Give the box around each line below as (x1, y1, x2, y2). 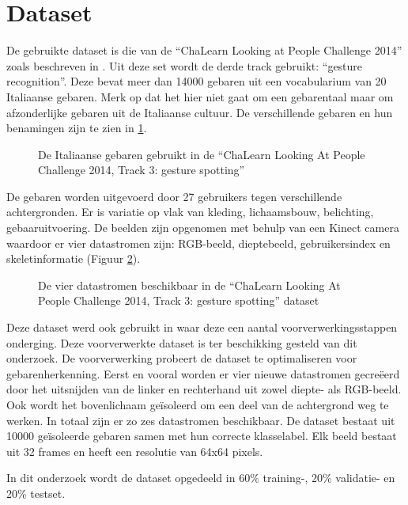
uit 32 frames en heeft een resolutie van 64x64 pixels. (6, 442, 263, 459)
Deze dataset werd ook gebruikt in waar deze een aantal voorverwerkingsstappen (6, 319, 398, 336)
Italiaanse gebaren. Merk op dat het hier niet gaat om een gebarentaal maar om (6, 88, 394, 104)
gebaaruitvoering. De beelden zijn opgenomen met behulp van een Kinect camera (6, 219, 399, 236)
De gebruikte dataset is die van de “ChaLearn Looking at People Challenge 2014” (6, 42, 402, 59)
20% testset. (6, 484, 66, 501)
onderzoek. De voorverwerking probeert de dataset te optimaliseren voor (6, 350, 357, 366)
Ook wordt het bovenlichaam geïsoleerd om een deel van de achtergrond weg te (6, 397, 389, 412)
